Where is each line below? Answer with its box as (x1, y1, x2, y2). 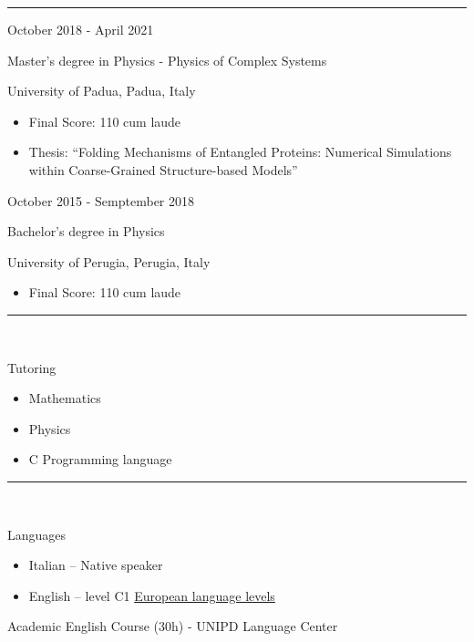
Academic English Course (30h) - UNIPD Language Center (7, 616, 338, 636)
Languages (7, 524, 67, 544)
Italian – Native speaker (28, 555, 163, 575)
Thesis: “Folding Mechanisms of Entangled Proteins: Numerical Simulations (28, 142, 452, 161)
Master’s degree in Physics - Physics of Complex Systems (7, 50, 327, 69)
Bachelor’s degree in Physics (7, 222, 165, 241)
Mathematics (28, 388, 101, 408)
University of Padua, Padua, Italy (7, 81, 196, 100)
